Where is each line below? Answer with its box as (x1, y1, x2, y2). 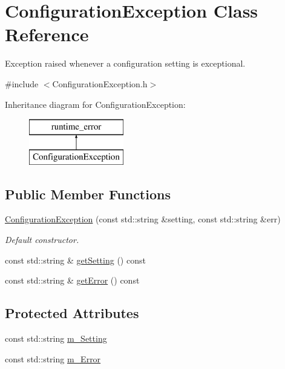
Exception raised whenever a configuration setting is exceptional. (5, 57, 246, 70)
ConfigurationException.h (52, 77, 148, 90)
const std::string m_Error (5, 352, 101, 365)
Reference (5, 22, 89, 47)
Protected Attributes (5, 304, 139, 322)
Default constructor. (5, 233, 79, 246)
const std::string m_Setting (5, 332, 107, 345)
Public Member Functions (5, 184, 171, 203)
